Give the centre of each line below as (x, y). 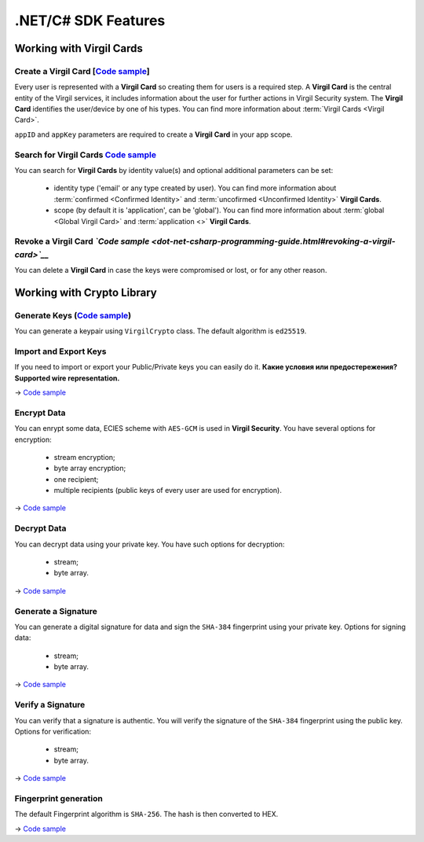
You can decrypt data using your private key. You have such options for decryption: (150, 544)
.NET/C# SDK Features (90, 20)
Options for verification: (53, 732)
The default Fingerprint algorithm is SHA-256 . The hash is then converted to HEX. (146, 814)
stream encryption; (84, 457)
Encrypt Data (40, 413)
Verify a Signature (50, 705)
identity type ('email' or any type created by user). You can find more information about (195, 188)
